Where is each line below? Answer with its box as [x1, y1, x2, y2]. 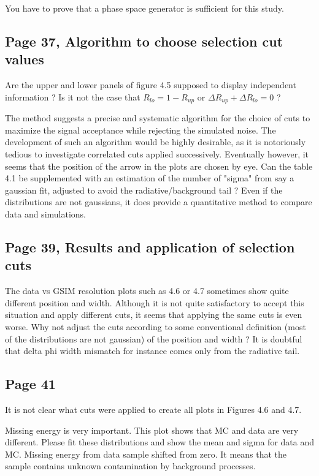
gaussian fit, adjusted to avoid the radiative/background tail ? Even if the [5, 183, 283, 196]
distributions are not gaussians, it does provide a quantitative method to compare [5, 195, 312, 208]
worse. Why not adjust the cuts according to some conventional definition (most [5, 320, 306, 333]
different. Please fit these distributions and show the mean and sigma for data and [5, 436, 314, 448]
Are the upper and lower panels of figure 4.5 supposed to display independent [5, 78, 296, 91]
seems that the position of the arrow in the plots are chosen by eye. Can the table [5, 159, 313, 172]
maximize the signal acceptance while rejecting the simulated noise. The [5, 123, 276, 136]
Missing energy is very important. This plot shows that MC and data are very [5, 423, 299, 436]
